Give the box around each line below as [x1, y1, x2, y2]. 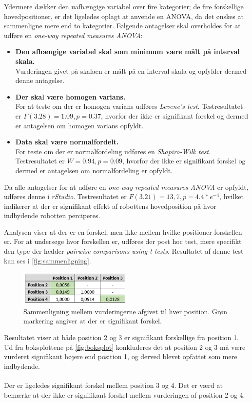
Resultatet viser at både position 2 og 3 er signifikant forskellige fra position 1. [4, 332, 239, 342]
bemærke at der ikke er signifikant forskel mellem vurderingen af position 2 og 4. [4, 389, 245, 400]
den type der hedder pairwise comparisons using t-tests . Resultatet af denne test [4, 246, 244, 256]
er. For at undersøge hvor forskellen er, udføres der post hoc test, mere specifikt [4, 236, 242, 246]
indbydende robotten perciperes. [4, 210, 100, 221]
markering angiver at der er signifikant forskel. [23, 316, 162, 326]
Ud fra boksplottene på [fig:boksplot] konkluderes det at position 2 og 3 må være [4, 342, 246, 352]
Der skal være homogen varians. [15, 91, 126, 101]
